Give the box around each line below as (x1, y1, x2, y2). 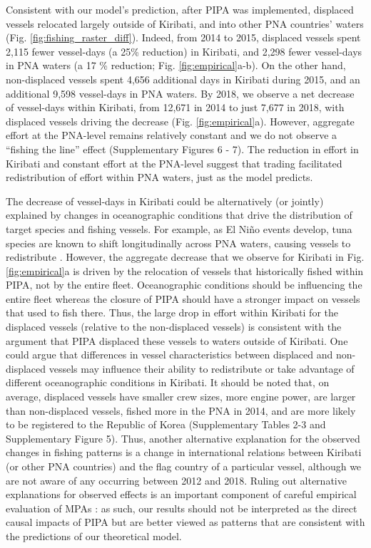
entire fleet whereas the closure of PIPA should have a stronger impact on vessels (6, 291, 360, 306)
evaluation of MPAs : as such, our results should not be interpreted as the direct (6, 500, 357, 515)
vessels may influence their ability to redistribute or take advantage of (49, 361, 355, 376)
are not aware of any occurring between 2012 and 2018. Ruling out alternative (6, 472, 347, 487)
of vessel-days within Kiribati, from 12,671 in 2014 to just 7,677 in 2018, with (6, 100, 345, 115)
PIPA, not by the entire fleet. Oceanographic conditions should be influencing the (6, 277, 362, 292)
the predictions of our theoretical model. (6, 528, 182, 543)
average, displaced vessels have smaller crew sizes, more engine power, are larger (6, 389, 356, 404)
